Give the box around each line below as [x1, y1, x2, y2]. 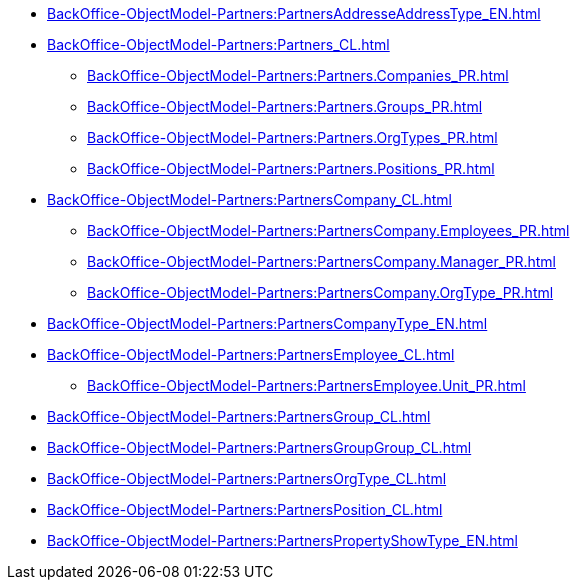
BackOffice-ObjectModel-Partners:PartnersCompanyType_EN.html [47, 315, 488, 332]
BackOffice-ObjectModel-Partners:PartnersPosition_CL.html [47, 501, 443, 518]
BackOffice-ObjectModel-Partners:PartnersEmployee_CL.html [47, 346, 455, 363]
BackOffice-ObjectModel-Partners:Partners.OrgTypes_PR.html [87, 129, 498, 146]
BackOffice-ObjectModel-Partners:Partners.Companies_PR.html [87, 67, 509, 84]
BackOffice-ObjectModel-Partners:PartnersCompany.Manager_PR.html [87, 253, 557, 270]
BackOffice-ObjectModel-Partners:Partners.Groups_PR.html [87, 98, 483, 115]
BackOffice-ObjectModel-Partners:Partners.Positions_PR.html [87, 160, 495, 177]
